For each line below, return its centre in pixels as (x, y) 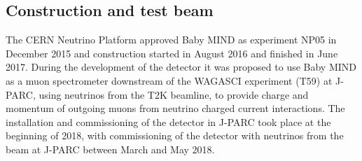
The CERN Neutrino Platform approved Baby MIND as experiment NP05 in (171, 40)
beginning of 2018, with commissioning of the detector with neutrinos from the (175, 135)
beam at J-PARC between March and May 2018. (110, 149)
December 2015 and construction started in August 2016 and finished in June (172, 53)
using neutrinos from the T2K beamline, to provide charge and (174, 94)
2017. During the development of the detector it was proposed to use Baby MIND (181, 67)
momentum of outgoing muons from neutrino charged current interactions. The (175, 108)
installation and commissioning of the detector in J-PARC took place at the (168, 121)
